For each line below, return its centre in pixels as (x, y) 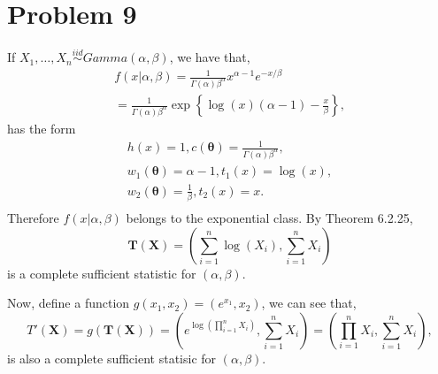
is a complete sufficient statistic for (102, 273)
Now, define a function (69, 303)
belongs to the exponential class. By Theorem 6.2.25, (269, 217)
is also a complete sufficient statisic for (112, 358)
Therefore (33, 217)
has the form (42, 128)
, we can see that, (309, 303)
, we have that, (210, 57)
